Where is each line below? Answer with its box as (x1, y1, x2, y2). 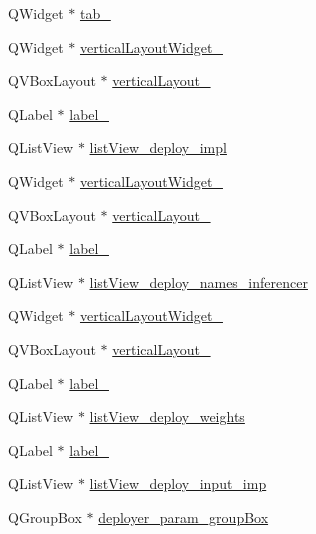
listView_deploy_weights (89, 406, 245, 427)
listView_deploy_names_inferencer (89, 271, 308, 292)
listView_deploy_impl (89, 137, 227, 158)
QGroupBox (8, 506, 82, 527)
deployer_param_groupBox (98, 506, 269, 527)
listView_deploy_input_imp (89, 473, 267, 494)
